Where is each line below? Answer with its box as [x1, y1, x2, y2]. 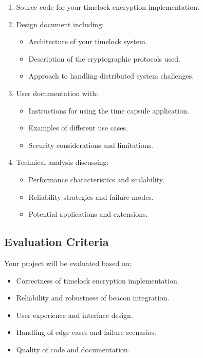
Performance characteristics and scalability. [28, 174, 164, 184]
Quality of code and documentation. [16, 344, 130, 354]
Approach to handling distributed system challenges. [28, 70, 194, 81]
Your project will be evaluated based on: [4, 257, 132, 268]
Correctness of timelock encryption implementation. [16, 275, 179, 286]
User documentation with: [16, 87, 98, 98]
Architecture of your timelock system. [28, 36, 147, 47]
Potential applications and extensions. [28, 209, 148, 219]
